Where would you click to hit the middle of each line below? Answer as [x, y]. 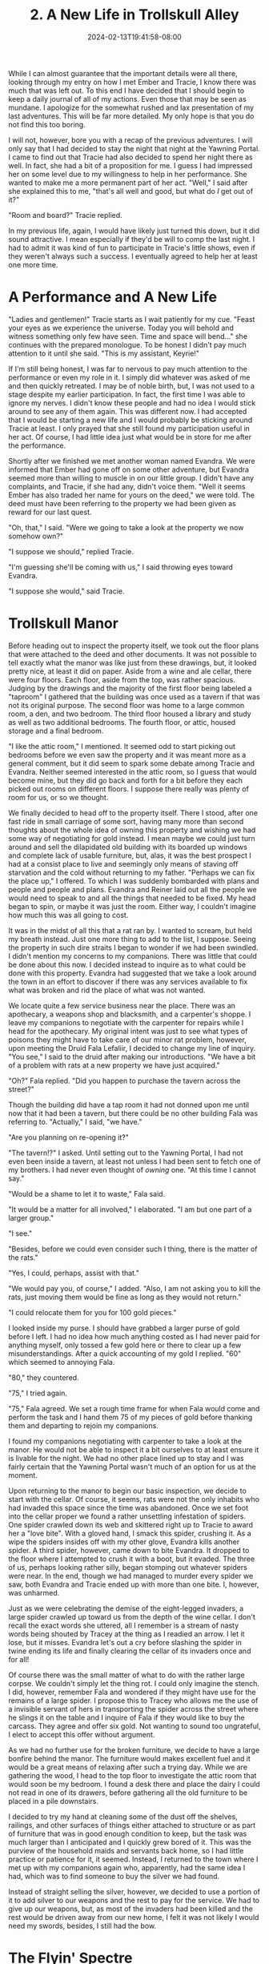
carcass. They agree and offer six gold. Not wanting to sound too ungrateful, [134, 1726]
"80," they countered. [44, 1377]
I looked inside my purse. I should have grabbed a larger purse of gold [124, 1328]
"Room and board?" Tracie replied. [65, 215]
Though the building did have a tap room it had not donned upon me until [129, 1105]
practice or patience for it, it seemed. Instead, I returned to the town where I [133, 1859]
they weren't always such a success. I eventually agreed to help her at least [133, 256]
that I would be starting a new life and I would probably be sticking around [130, 420]
